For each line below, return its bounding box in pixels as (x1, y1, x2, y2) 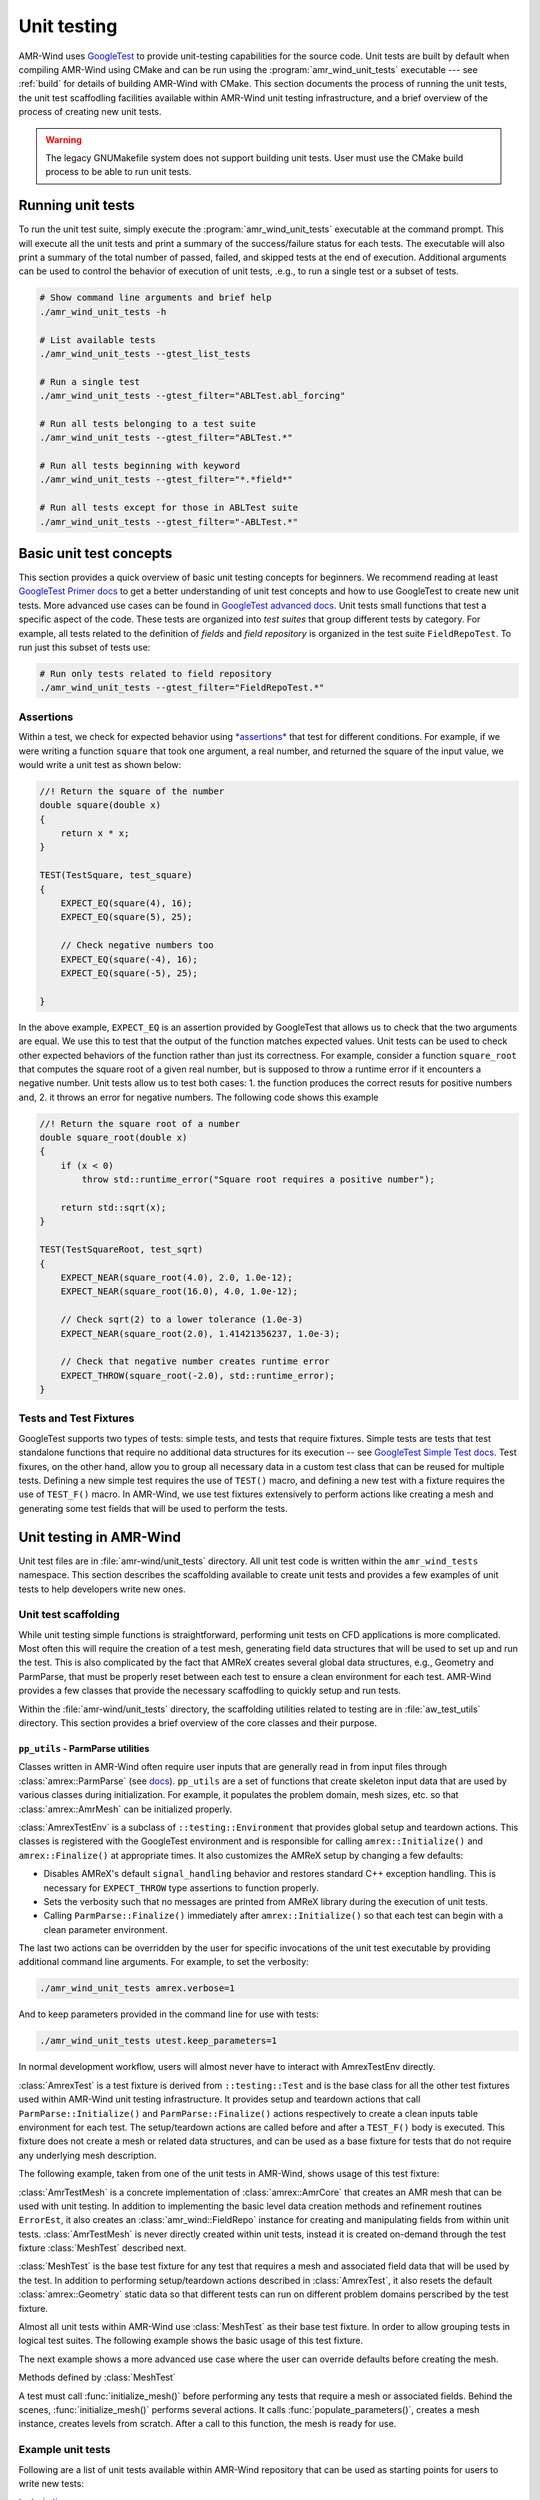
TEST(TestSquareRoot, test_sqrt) (39, 1244, 204, 1255)
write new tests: (18, 2477, 85, 2489)
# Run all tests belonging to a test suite (39, 418, 257, 429)
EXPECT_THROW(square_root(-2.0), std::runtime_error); (60, 1370, 335, 1381)
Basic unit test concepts (18, 545, 173, 562)
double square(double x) (39, 800, 162, 811)
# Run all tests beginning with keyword (39, 460, 240, 472)
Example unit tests (18, 2443, 111, 2457)
